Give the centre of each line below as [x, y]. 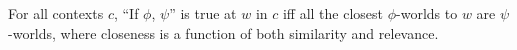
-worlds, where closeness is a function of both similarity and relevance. [223, 32]
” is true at [203, 13]
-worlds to [427, 13]
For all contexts [56, 13]
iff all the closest [333, 13]
